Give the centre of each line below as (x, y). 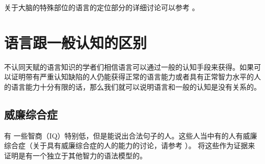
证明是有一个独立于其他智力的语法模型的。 (75, 155)
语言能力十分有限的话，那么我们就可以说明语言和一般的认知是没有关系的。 (136, 86)
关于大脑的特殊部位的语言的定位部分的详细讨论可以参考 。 (102, 7)
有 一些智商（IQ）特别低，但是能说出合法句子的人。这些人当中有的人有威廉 (131, 135)
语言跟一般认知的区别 (76, 42)
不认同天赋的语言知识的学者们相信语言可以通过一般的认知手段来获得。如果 (129, 66)
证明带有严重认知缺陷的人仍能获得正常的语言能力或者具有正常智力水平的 (132, 77)
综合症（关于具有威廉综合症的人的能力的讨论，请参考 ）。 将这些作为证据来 (130, 145)
